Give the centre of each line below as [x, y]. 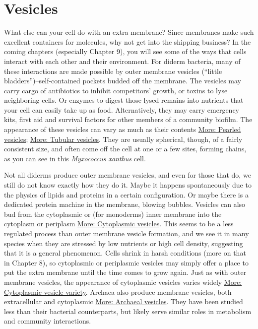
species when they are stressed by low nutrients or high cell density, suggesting [124, 243]
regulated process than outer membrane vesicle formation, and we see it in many [127, 233]
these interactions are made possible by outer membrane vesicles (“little [113, 71]
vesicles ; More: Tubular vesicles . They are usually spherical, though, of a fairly [123, 139]
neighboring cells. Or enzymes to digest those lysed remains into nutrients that [124, 100]
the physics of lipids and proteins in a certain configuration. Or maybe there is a [126, 194]
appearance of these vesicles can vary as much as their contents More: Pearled [123, 129]
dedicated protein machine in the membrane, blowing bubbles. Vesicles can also [125, 204]
